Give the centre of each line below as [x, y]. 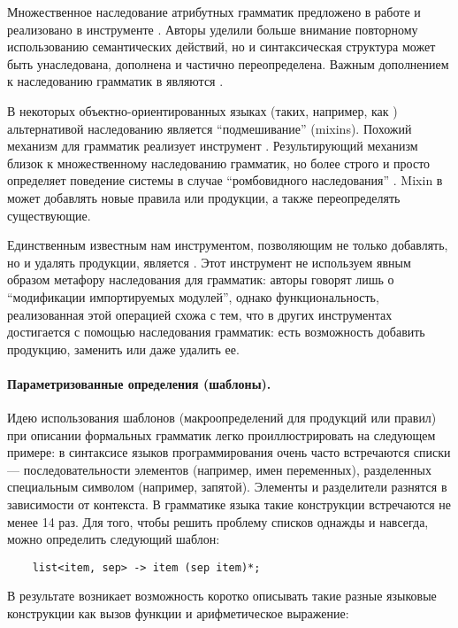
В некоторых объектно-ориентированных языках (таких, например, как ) [202, 110]
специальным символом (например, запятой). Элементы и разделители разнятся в [227, 487]
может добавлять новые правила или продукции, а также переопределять [204, 197]
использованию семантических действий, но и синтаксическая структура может [221, 47]
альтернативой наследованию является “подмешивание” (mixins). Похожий [210, 128]
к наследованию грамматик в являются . [115, 81]
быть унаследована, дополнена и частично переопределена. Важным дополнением [228, 63]
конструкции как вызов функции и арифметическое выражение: [178, 613]
